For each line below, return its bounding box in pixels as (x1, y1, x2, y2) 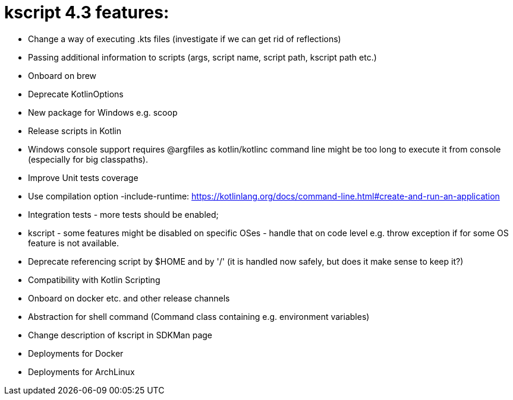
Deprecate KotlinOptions (28, 88, 124, 99)
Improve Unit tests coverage (28, 172, 139, 183)
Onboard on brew (28, 70, 97, 81)
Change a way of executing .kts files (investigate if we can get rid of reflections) (28, 33, 341, 44)
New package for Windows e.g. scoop (28, 107, 178, 118)
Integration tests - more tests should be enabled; (28, 209, 219, 220)
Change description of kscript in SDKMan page (28, 329, 212, 340)
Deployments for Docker (28, 348, 124, 358)
